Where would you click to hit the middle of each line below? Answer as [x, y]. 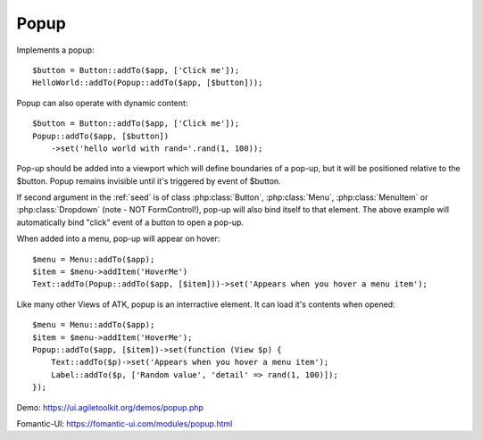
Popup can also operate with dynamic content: [102, 103]
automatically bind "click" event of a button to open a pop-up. [130, 222]
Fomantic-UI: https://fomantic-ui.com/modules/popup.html [125, 423]
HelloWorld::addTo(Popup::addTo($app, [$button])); [148, 83]
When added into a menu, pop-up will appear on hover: [118, 239]
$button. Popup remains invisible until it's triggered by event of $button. [149, 181]
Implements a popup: [55, 50]
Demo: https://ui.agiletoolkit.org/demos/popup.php [110, 407]
